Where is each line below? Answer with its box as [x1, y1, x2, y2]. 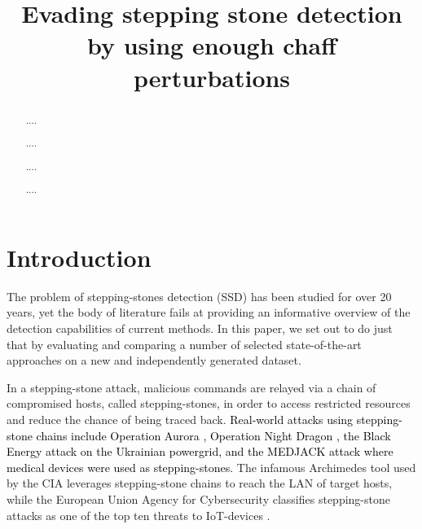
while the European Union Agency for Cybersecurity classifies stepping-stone [7, 490, 390, 507]
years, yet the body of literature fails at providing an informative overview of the [7, 304, 411, 321]
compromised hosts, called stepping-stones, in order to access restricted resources [7, 395, 411, 412]
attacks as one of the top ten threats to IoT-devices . [7, 506, 270, 523]
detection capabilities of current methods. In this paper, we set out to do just [7, 319, 393, 336]
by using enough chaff [86, 28, 337, 62]
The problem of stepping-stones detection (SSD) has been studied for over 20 [7, 287, 392, 304]
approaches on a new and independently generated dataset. [7, 352, 301, 369]
